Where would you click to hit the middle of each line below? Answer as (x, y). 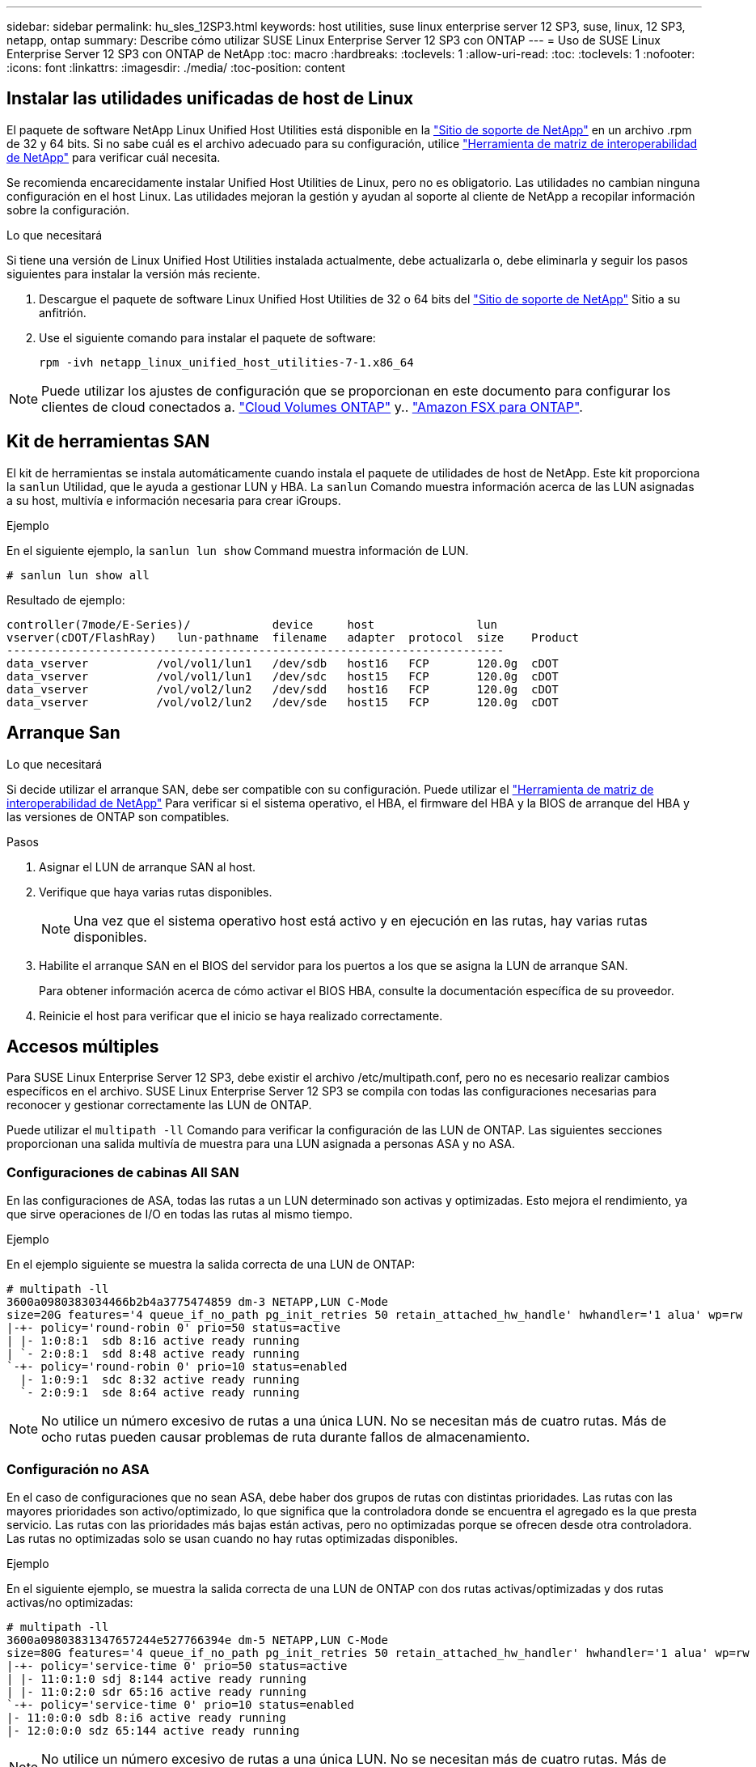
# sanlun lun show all (78, 575)
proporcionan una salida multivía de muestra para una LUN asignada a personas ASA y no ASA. (261, 1144)
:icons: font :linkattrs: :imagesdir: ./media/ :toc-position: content (176, 68)
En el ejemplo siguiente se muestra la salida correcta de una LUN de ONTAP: (211, 1265)
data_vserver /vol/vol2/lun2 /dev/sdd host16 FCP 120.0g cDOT (283, 689)
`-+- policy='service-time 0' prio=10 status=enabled (180, 1704)
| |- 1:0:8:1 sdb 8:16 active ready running (153, 1341)
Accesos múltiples (83, 1046)
